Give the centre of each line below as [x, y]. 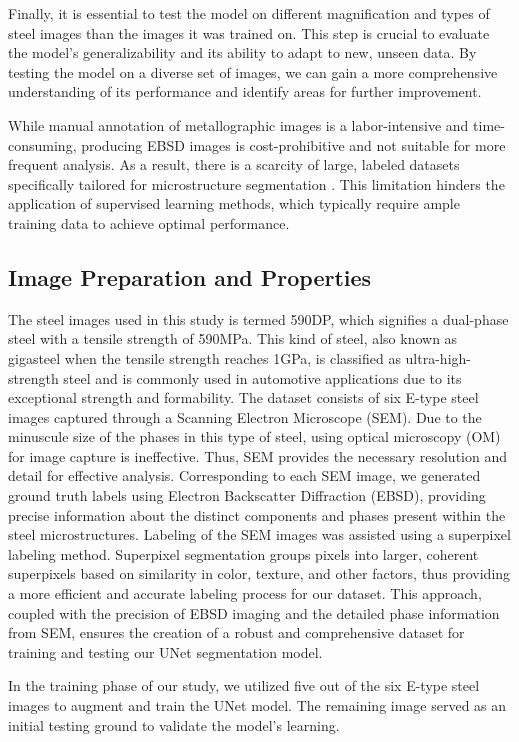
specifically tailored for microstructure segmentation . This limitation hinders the [256, 183]
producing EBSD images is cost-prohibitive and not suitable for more [293, 144]
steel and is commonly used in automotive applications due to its [262, 377]
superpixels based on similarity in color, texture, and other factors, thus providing [259, 573]
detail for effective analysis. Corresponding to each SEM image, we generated [244, 475]
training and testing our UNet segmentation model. [165, 651]
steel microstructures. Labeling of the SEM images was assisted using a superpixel [259, 534]
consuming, [42, 144]
